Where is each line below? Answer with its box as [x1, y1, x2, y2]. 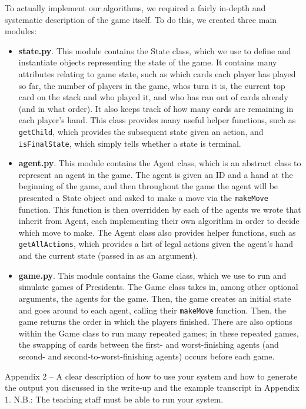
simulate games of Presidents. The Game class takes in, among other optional [18, 281, 298, 293]
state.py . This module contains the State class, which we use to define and [18, 44, 291, 57]
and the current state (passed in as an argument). [18, 249, 198, 262]
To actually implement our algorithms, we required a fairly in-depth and [5, 2, 266, 14]
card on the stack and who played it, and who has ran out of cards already [18, 91, 288, 103]
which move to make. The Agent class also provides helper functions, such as [18, 226, 296, 238]
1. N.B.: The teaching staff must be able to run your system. [5, 392, 224, 405]
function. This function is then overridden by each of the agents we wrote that [18, 203, 301, 215]
